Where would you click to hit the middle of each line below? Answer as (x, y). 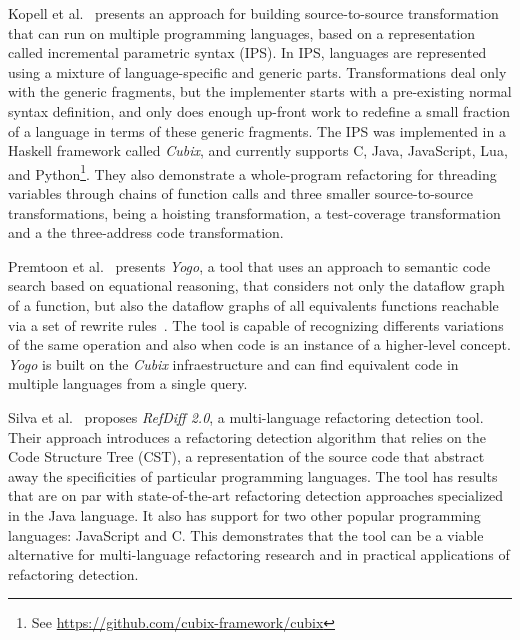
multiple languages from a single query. (128, 383)
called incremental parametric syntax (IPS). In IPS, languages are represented (247, 52)
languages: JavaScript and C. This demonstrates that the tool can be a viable (246, 534)
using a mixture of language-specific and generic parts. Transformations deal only (257, 71)
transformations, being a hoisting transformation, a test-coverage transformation (254, 212)
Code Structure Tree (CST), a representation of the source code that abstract (246, 456)
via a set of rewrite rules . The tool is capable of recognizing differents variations (256, 324)
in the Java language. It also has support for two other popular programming (244, 514)
